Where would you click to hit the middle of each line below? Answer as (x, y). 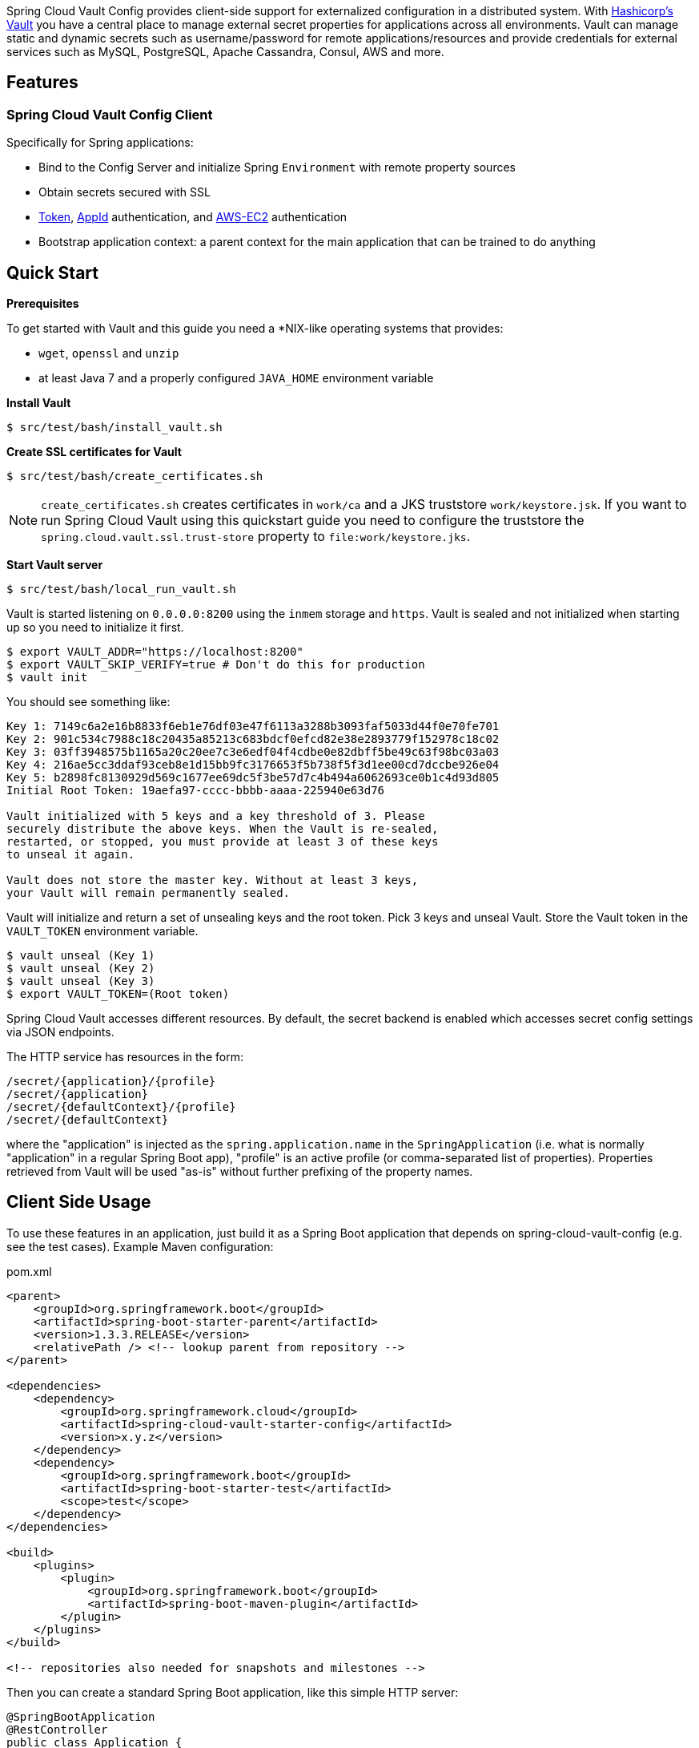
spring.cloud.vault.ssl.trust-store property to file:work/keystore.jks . (256, 537)
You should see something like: (88, 702)
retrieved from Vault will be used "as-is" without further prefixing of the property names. (240, 1172)
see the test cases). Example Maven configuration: (140, 1246)
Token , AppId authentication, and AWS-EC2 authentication (193, 217)
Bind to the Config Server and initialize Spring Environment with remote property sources (277, 168)
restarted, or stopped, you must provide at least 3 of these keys (223, 842)
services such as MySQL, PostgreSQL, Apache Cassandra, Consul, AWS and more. (225, 52)
